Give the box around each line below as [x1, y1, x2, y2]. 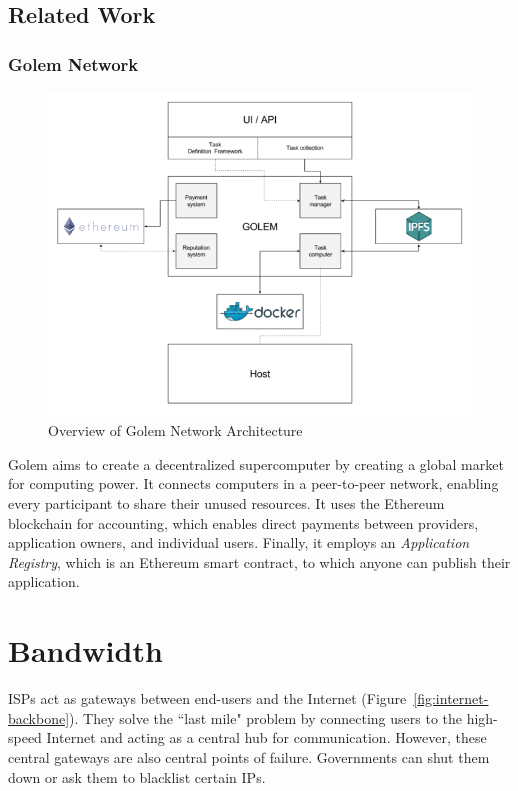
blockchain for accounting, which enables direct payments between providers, [8, 512, 479, 533]
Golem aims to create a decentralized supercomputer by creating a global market [8, 453, 504, 474]
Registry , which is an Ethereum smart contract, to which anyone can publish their [8, 551, 511, 572]
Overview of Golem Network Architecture [48, 420, 303, 441]
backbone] [8, 707, 70, 728]
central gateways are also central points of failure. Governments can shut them [8, 746, 490, 767]
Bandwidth [8, 630, 163, 671]
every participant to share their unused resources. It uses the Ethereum [8, 493, 445, 514]
